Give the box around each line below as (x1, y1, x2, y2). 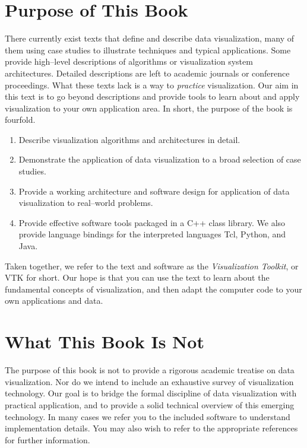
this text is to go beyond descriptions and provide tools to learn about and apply (5, 90, 300, 103)
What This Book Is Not (5, 329, 204, 354)
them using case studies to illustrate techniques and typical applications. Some (5, 43, 291, 56)
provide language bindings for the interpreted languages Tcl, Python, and (18, 228, 286, 240)
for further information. (5, 433, 90, 446)
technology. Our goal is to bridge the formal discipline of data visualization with (5, 387, 297, 399)
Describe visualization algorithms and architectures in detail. (18, 133, 240, 145)
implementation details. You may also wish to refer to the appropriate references (5, 422, 298, 434)
